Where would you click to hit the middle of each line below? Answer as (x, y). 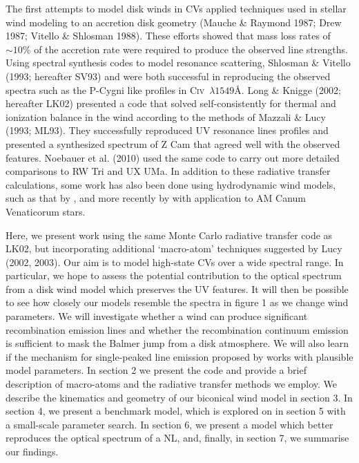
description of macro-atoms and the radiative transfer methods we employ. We (171, 384)
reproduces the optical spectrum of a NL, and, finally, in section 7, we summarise (177, 438)
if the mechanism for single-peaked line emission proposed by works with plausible (179, 356)
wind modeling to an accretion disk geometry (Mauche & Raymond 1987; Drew (174, 22)
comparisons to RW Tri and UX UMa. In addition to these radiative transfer (168, 171)
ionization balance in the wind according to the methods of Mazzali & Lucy (166, 116)
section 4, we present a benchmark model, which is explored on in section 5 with (176, 411)
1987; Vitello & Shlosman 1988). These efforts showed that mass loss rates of (168, 36)
